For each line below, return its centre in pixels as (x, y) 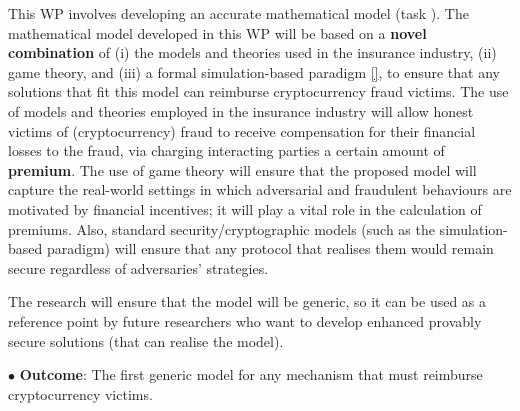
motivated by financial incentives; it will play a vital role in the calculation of (245, 208)
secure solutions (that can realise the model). (146, 340)
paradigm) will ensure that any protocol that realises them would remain (270, 248)
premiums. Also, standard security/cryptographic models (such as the (221, 228)
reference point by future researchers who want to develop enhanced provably (245, 320)
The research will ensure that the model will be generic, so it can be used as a (247, 301)
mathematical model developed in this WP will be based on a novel (217, 32)
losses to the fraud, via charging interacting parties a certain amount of (226, 150)
